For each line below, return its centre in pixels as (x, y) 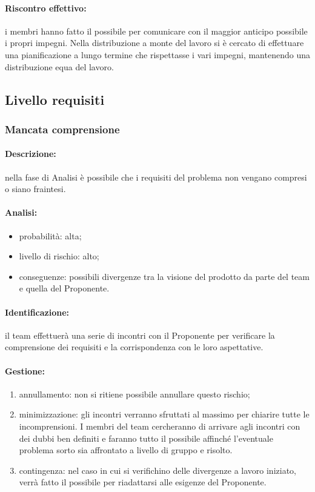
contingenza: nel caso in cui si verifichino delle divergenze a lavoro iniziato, (157, 470)
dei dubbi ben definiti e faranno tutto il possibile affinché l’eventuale (146, 438)
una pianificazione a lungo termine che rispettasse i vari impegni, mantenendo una (157, 54)
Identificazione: (37, 312)
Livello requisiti (55, 99)
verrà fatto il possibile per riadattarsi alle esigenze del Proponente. (143, 482)
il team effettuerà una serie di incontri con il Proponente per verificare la (140, 335)
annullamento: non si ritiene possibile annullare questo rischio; (134, 394)
